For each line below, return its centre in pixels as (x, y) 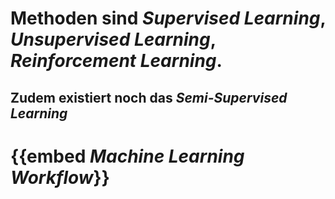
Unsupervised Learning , (113, 39)
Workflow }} (60, 177)
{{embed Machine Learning (127, 156)
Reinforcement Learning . (116, 61)
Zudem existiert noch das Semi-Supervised (149, 97)
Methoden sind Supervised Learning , (168, 18)
